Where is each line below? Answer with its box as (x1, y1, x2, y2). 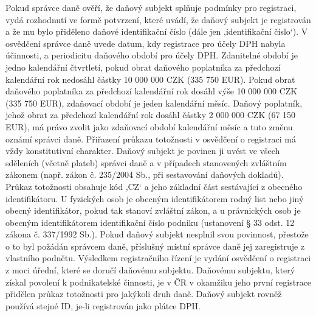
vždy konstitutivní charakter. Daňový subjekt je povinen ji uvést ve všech (5, 144, 280, 157)
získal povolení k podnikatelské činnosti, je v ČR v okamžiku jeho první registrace (5, 275, 312, 288)
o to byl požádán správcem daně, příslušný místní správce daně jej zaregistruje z (5, 239, 305, 252)
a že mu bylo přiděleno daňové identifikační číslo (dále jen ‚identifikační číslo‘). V (5, 25, 308, 38)
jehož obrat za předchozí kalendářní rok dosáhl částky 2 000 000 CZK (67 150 (5, 108, 296, 121)
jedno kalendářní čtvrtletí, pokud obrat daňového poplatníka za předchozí (5, 60, 281, 73)
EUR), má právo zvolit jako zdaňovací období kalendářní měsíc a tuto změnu (5, 120, 293, 133)
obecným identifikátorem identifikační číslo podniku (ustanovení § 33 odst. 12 (5, 216, 295, 228)
